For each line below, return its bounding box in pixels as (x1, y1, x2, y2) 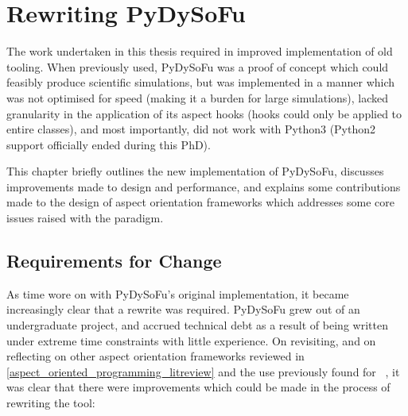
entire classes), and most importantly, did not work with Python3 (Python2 (6, 121, 376, 137)
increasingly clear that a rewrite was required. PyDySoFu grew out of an (6, 301, 360, 318)
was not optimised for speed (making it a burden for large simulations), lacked (6, 89, 389, 106)
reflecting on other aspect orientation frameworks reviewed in (6, 348, 305, 364)
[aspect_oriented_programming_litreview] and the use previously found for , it (6, 363, 400, 379)
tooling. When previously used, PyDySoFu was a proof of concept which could (6, 58, 389, 75)
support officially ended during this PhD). (6, 136, 211, 152)
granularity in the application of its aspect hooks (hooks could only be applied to (6, 105, 402, 121)
